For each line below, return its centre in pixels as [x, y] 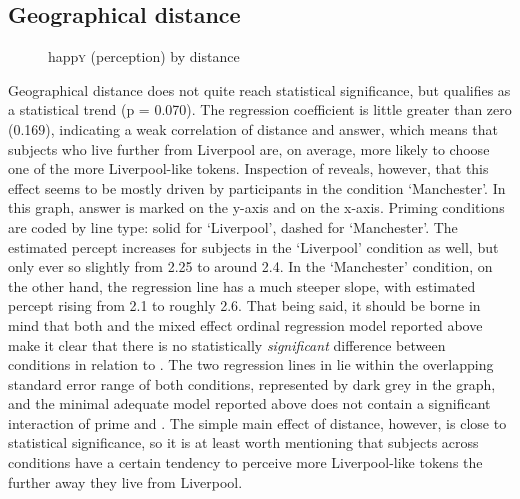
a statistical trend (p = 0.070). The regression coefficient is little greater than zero [260, 109]
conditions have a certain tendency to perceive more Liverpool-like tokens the [245, 462]
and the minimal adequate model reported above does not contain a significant [249, 403]
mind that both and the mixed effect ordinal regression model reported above [245, 324]
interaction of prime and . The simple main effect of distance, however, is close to [257, 422]
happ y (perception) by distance [144, 56]
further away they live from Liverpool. [125, 481]
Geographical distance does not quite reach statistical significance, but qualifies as [259, 89]
